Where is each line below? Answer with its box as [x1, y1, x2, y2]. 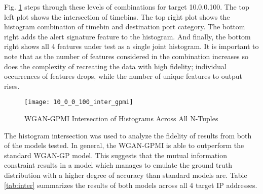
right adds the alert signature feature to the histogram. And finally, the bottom [4, 31, 251, 41]
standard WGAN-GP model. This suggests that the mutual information [4, 150, 227, 160]
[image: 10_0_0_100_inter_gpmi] [24, 99, 133, 106]
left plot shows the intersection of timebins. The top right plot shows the [4, 11, 230, 22]
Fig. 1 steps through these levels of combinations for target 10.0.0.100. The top [4, 2, 249, 12]
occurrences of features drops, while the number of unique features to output [4, 71, 242, 81]
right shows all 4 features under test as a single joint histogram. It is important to [4, 41, 259, 52]
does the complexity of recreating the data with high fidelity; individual [4, 61, 227, 71]
